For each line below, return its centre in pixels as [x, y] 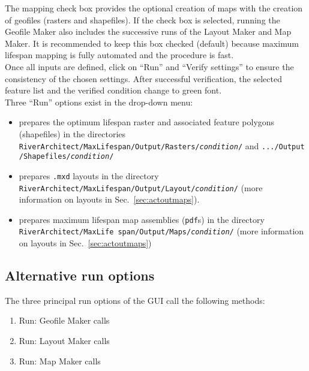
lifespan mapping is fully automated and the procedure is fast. [119, 55]
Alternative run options [80, 275]
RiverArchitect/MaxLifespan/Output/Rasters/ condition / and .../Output [162, 145]
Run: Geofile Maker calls [64, 320]
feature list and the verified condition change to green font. [113, 90]
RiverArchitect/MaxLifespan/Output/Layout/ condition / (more [141, 187]
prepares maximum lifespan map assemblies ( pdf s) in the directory [142, 219]
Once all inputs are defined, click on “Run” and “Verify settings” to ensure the [149, 66]
